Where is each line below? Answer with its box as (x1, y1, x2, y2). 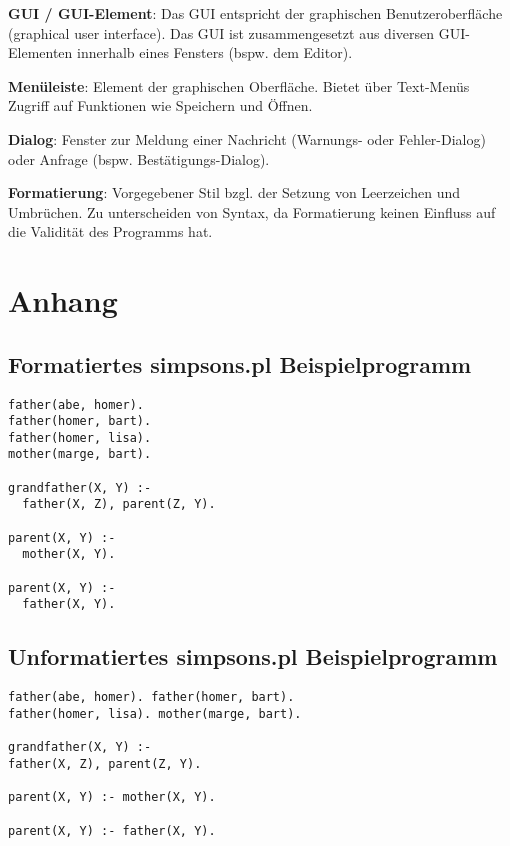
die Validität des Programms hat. (8, 221, 213, 242)
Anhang (8, 280, 118, 321)
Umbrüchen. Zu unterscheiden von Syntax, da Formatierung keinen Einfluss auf (8, 201, 496, 222)
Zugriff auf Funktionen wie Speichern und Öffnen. (8, 95, 313, 116)
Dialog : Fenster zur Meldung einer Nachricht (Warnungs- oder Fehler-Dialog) (8, 128, 486, 149)
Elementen (8, 42, 73, 63)
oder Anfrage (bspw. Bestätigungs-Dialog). (8, 148, 270, 169)
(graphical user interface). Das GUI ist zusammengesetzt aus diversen (8, 22, 434, 43)
